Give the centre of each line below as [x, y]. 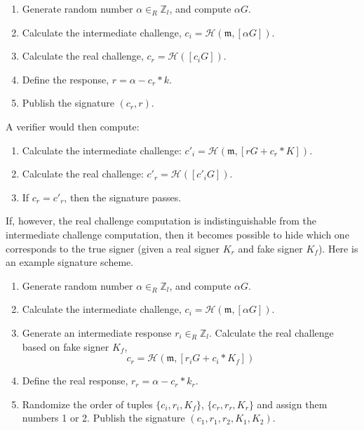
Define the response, [66, 79]
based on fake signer [66, 346]
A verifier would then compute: [73, 126]
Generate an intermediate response [97, 332]
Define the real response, [75, 381]
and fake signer [270, 248]
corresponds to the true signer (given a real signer [113, 248]
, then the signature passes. [123, 197]
